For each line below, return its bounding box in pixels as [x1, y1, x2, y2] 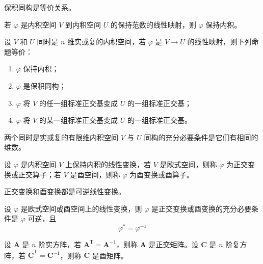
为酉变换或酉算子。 [129, 169, 194, 179]
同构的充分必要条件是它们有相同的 [144, 131, 258, 142]
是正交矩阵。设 [148, 239, 199, 249]
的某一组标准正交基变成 [39, 115, 118, 125]
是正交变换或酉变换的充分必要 [151, 203, 251, 214]
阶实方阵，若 [38, 239, 82, 249]
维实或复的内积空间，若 [67, 36, 146, 47]
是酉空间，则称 [70, 169, 120, 179]
